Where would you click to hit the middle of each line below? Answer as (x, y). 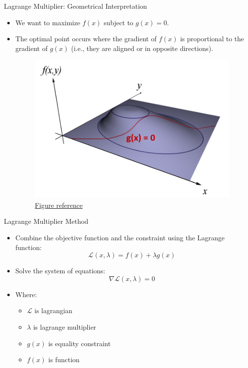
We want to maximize (48, 22)
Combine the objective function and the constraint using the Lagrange (120, 237)
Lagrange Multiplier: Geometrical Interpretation (75, 6)
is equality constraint (79, 343)
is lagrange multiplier (65, 326)
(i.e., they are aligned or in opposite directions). (142, 48)
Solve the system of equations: (60, 271)
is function (64, 360)
